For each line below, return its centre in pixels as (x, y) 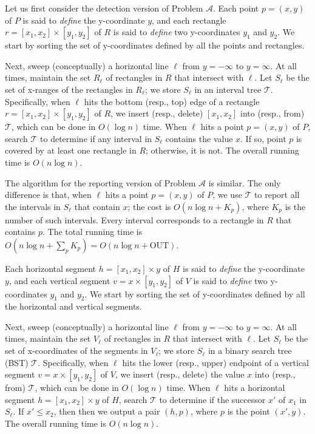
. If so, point (263, 138)
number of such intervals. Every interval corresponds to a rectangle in (134, 219)
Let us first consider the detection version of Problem (104, 8)
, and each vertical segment (59, 280)
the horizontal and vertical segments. (73, 306)
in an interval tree (228, 89)
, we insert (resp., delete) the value (180, 374)
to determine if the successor (212, 399)
